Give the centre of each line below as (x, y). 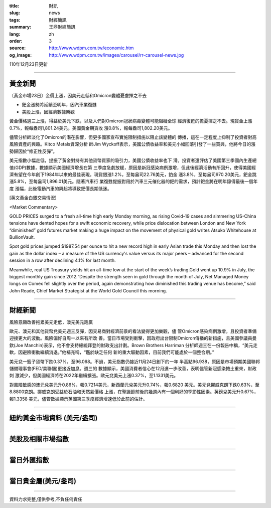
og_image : (21, 55)
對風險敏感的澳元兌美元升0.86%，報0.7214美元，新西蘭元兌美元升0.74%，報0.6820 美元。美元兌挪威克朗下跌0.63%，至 (134, 385)
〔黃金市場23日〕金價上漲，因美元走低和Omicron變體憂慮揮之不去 (78, 96)
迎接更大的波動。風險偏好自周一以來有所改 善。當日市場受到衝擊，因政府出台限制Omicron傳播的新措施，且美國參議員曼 (133, 338)
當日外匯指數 (29, 460)
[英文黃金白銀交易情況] (33, 198)
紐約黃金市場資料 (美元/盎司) (53, 418)
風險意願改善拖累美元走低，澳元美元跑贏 (51, 322)
